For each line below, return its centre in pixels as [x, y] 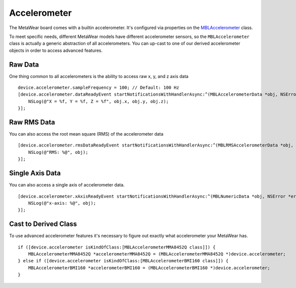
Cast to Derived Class [43, 224]
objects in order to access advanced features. [56, 50]
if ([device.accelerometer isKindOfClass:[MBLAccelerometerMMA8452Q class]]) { [117, 247]
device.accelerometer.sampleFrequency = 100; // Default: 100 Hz [99, 88]
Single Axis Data [35, 173]
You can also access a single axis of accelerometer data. [67, 185]
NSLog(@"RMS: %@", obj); [58, 152]
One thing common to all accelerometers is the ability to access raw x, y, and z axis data [99, 76]
